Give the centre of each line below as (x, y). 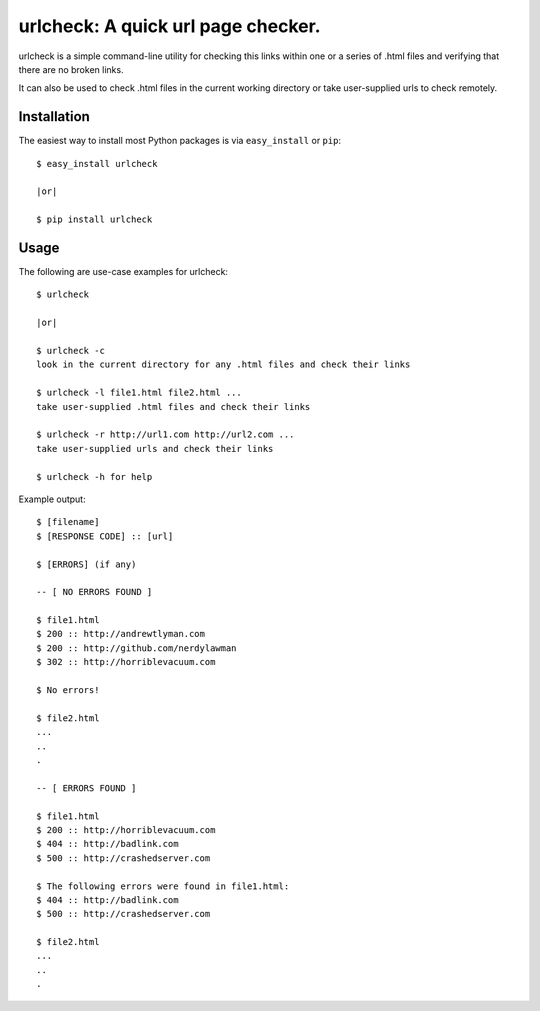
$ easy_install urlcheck (97, 163)
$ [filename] (68, 522)
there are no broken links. (71, 69)
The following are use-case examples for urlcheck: (123, 272)
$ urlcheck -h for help (94, 476)
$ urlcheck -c (70, 351)
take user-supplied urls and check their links (155, 448)
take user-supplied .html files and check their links (173, 406)
